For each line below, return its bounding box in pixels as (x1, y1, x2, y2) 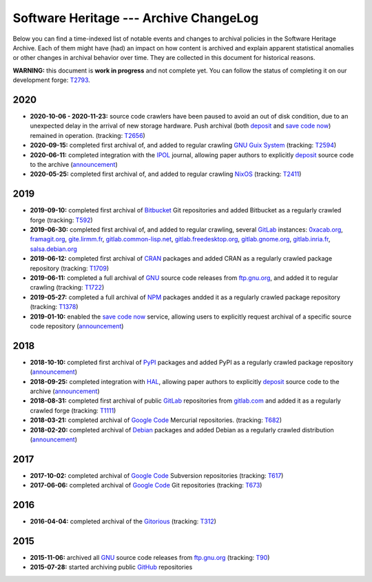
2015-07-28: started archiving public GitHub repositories (30, 563, 193, 572)
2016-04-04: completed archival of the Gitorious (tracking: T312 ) (30, 517, 217, 525)
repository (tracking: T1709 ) (30, 264, 110, 272)
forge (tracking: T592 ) (30, 216, 93, 224)
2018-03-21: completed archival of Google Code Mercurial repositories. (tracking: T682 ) (30, 416, 282, 424)
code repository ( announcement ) (30, 321, 124, 330)
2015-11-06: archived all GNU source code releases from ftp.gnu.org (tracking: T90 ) (30, 554, 270, 562)
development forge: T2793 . (12, 76, 91, 84)
